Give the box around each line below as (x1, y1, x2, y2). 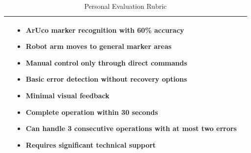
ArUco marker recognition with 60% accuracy (25, 24, 184, 35)
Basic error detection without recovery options (25, 74, 187, 84)
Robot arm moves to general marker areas (25, 41, 172, 51)
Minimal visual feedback (25, 90, 110, 100)
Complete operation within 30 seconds (25, 107, 158, 117)
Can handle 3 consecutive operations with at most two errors (25, 123, 237, 133)
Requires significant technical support (25, 139, 156, 150)
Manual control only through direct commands (25, 57, 187, 67)
